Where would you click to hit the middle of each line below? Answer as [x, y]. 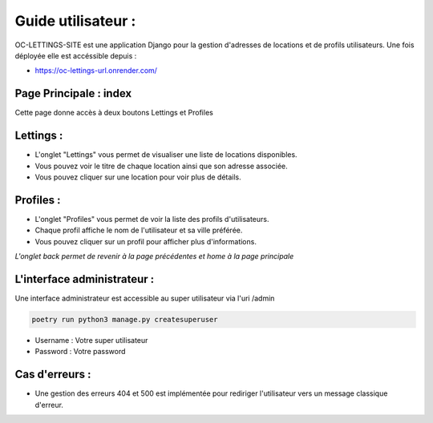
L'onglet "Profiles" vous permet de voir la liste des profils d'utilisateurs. [152, 219]
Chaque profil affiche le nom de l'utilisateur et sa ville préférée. [139, 230]
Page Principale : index [73, 93]
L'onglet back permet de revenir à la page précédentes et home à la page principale [154, 256]
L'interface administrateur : [85, 279]
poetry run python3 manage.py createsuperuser [125, 319]
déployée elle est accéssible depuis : [76, 55]
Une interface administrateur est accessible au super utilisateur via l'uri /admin [145, 298]
